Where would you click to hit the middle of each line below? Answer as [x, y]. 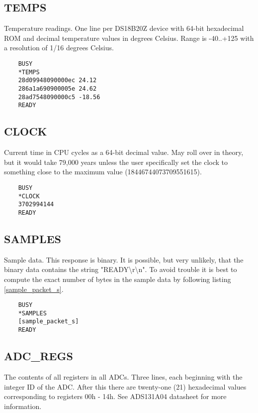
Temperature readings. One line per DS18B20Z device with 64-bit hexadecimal [124, 28]
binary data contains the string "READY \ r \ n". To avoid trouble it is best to [121, 269]
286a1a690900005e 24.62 [57, 88]
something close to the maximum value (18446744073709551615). [103, 172]
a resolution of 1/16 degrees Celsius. [59, 48]
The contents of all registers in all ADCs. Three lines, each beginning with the [123, 376]
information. [23, 406]
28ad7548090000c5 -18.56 [59, 97]
